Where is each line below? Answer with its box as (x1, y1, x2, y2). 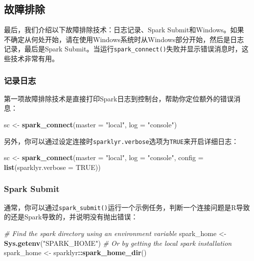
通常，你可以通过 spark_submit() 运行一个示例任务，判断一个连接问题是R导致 (4, 202, 250, 212)
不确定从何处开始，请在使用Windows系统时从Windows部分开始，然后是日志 (4, 34, 244, 44)
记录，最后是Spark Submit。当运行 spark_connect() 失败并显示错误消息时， (4, 44, 242, 54)
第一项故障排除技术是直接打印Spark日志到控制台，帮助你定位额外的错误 (4, 93, 234, 103)
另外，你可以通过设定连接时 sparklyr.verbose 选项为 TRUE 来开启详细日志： (4, 136, 239, 146)
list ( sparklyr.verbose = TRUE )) (4, 162, 101, 172)
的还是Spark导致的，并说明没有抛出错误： (4, 212, 138, 222)
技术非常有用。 (10, 53, 59, 64)
